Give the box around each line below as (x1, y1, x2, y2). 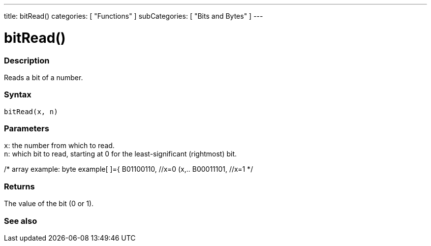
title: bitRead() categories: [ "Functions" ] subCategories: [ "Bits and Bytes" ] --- (4, 12, 263, 20)
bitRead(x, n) (4, 107, 58, 116)
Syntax (4, 90, 31, 100)
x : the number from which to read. (4, 141, 115, 150)
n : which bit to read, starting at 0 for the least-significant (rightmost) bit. (4, 150, 237, 158)
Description (4, 55, 50, 65)
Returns (4, 181, 35, 191)
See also (4, 215, 37, 226)
